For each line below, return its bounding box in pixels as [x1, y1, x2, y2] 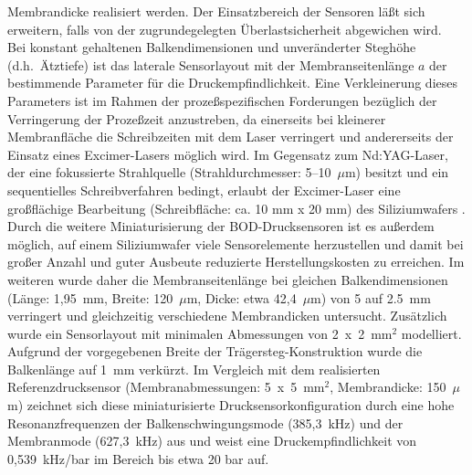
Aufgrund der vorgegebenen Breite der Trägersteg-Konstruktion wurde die [7, 342, 423, 361]
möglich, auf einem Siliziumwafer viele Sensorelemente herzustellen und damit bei [7, 234, 464, 253]
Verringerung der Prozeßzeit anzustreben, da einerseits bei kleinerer [7, 109, 386, 128]
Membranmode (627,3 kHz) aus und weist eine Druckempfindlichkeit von [7, 431, 417, 450]
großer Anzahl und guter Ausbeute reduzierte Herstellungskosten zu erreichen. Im [7, 252, 465, 271]
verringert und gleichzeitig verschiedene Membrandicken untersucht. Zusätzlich [7, 306, 447, 325]
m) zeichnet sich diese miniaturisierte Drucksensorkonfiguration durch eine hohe [7, 396, 455, 415]
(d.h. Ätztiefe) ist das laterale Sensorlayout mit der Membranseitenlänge [7, 55, 414, 74]
